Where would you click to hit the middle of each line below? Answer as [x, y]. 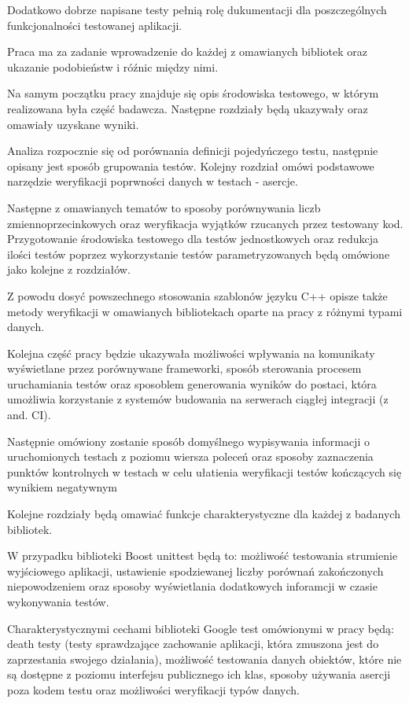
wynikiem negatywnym [62, 487]
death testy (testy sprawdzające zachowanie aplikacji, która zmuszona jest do [193, 644]
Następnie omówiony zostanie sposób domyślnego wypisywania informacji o [188, 441]
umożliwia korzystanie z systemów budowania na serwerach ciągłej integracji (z [198, 399]
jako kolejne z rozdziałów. [69, 269]
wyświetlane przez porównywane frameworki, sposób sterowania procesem [184, 368]
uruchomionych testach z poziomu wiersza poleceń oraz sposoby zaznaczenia [190, 456]
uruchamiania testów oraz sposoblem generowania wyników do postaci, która [192, 383]
